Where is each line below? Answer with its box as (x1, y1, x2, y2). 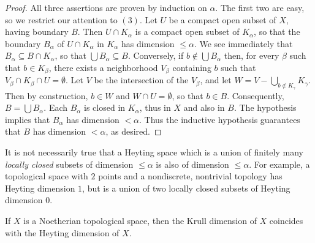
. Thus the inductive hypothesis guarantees (139, 113, 300, 125)
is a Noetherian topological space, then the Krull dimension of (23, 214, 257, 226)
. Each (44, 101, 68, 114)
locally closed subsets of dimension (5, 157, 134, 170)
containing (172, 61, 211, 73)
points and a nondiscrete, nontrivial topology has (98, 170, 283, 182)
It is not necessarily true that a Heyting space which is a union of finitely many (5, 146, 303, 158)
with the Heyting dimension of (5, 226, 120, 239)
